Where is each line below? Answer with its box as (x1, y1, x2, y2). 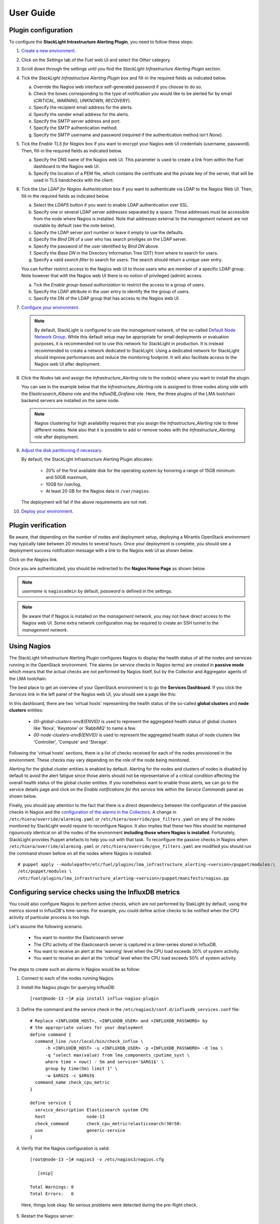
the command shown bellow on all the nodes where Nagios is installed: (9, 850, 152, 856)
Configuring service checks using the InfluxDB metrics (9, 888, 180, 896)
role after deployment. (34, 434, 79, 440)
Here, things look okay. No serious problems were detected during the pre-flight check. (21, 1202, 197, 1208)
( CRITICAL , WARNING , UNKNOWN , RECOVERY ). (33, 97, 131, 103)
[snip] (37, 1170, 53, 1176)
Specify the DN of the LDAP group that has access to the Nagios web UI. (33, 295, 180, 301)
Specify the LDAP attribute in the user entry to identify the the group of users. (33, 288, 190, 294)
